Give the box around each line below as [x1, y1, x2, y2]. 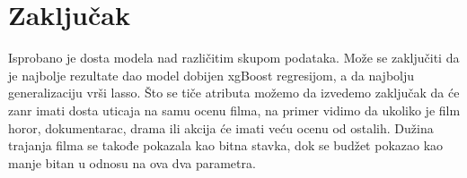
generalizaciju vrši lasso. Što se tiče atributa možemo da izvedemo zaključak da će [8, 83, 460, 102]
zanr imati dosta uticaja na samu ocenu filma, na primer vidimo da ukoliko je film [8, 100, 461, 119]
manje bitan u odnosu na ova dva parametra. [8, 153, 256, 172]
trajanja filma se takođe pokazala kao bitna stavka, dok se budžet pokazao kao [8, 136, 444, 155]
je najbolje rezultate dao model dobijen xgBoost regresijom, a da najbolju [8, 65, 415, 84]
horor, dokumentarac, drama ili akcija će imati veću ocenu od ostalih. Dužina [8, 118, 434, 137]
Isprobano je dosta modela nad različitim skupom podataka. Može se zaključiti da [8, 48, 460, 67]
